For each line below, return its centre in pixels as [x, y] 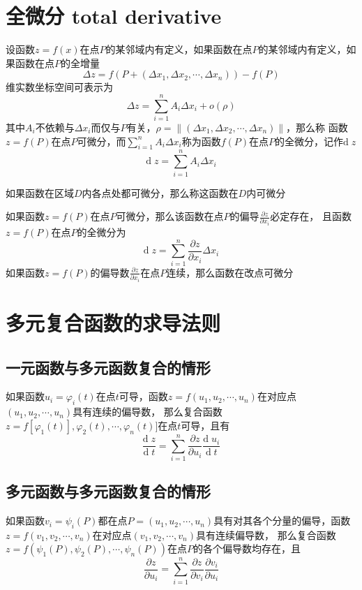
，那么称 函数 [317, 127]
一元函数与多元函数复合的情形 [108, 367]
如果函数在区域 [40, 192]
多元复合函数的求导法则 [113, 322]
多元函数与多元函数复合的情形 [108, 491]
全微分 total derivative [114, 16]
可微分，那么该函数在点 [170, 216]
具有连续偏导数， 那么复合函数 [266, 534]
